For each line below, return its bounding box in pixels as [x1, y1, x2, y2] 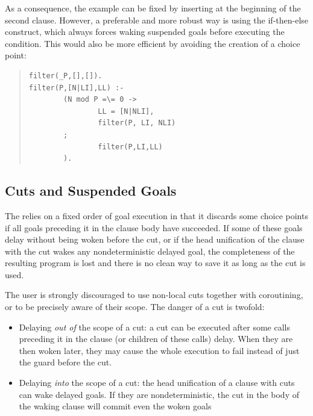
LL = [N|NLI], [98, 107, 154, 116]
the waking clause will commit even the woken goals [19, 400, 212, 412]
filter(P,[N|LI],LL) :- [28, 83, 124, 92]
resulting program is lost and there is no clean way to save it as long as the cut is [5, 256, 306, 269]
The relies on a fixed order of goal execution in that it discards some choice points [5, 209, 308, 222]
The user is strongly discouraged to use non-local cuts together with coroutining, [5, 288, 303, 301]
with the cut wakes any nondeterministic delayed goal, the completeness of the [5, 244, 295, 257]
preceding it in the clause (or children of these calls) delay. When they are [19, 332, 293, 345]
